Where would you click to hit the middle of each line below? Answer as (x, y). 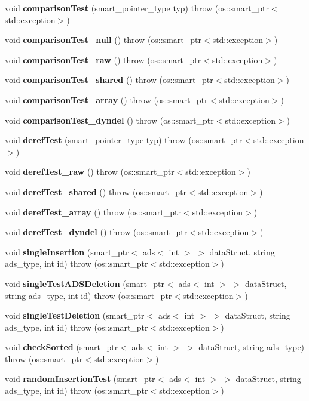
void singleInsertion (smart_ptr (67, 252)
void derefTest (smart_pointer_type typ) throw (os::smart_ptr (124, 140)
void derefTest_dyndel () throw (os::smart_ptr (96, 232)
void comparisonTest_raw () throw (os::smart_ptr (103, 59)
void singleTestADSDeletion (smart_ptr (85, 283)
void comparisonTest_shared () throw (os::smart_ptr (109, 80)
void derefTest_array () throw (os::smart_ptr (93, 212)
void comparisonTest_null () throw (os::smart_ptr (103, 40)
